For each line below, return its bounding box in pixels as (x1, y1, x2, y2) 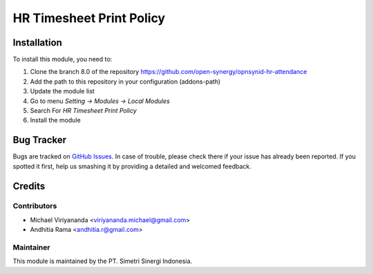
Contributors (12, 201, 57, 211)
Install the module (30, 116, 81, 125)
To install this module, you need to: (12, 55, 113, 64)
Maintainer (12, 243, 50, 253)
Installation (12, 37, 62, 48)
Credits (12, 180, 46, 192)
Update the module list (30, 87, 95, 95)
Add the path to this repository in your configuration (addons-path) (30, 77, 221, 86)
